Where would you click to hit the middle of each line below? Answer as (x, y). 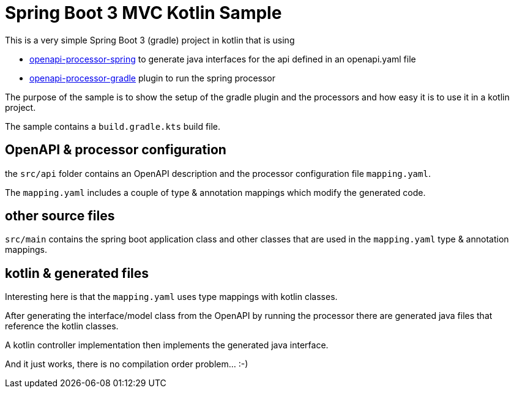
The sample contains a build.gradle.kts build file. (113, 126)
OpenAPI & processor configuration (116, 150)
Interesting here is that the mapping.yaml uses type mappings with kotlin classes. (171, 297)
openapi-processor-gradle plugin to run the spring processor (153, 78)
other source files (60, 216)
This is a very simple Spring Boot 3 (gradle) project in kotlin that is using (150, 40)
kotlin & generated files (77, 273)
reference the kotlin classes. (62, 326)
